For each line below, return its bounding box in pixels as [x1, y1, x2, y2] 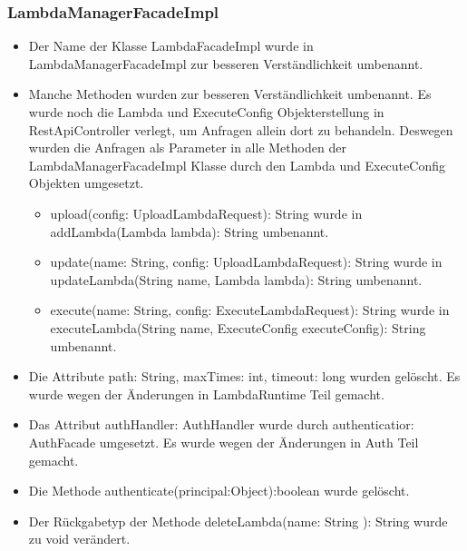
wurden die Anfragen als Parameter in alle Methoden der [28, 138, 346, 157]
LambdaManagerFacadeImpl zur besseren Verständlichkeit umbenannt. [28, 54, 423, 73]
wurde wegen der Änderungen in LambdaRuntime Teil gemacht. [28, 384, 384, 403]
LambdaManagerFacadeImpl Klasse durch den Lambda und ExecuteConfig [28, 155, 445, 174]
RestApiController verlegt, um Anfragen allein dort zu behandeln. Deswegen [28, 120, 453, 139]
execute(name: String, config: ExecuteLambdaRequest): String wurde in [50, 300, 450, 320]
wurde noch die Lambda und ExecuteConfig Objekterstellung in [28, 103, 384, 121]
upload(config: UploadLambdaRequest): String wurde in [50, 203, 363, 222]
